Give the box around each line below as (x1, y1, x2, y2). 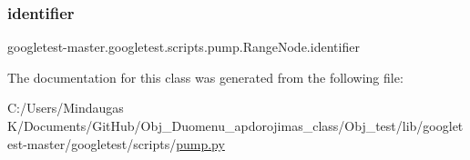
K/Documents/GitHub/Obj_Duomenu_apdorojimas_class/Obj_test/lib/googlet (7, 116, 464, 135)
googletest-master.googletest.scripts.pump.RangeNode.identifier (7, 37, 360, 56)
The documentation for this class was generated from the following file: (7, 67, 404, 86)
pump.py (176, 134, 225, 153)
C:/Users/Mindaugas (7, 98, 124, 117)
